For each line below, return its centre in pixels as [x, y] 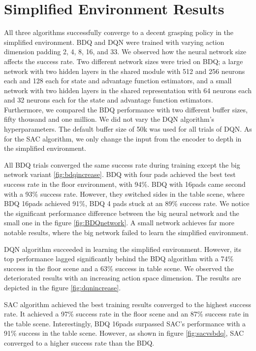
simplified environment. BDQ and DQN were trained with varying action [114, 42]
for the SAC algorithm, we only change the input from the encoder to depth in [123, 138]
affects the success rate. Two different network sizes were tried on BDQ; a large [124, 61]
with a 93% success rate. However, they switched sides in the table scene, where [124, 193]
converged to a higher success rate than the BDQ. [79, 342]
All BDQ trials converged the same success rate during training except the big [122, 164]
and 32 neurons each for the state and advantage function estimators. [109, 100]
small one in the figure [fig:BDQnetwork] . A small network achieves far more [119, 223]
